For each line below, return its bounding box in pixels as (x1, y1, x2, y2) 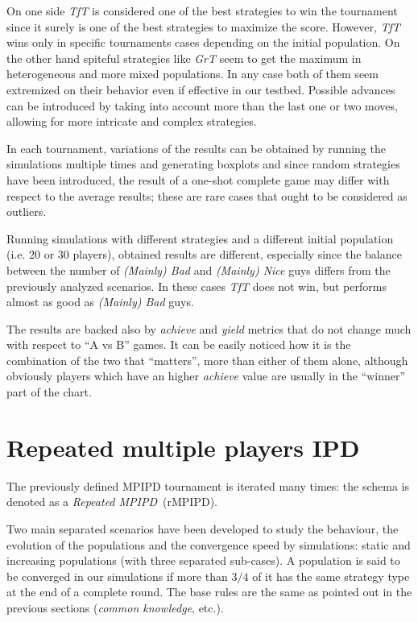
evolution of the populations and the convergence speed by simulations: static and (6, 536, 411, 553)
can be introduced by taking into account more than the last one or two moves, (6, 97, 398, 114)
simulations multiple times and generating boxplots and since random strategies (6, 155, 400, 172)
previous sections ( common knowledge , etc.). (6, 599, 224, 616)
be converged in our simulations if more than (6, 567, 228, 584)
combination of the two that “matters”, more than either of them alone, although (6, 351, 408, 368)
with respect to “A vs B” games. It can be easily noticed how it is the (6, 336, 351, 353)
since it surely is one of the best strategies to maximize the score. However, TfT (6, 18, 400, 35)
